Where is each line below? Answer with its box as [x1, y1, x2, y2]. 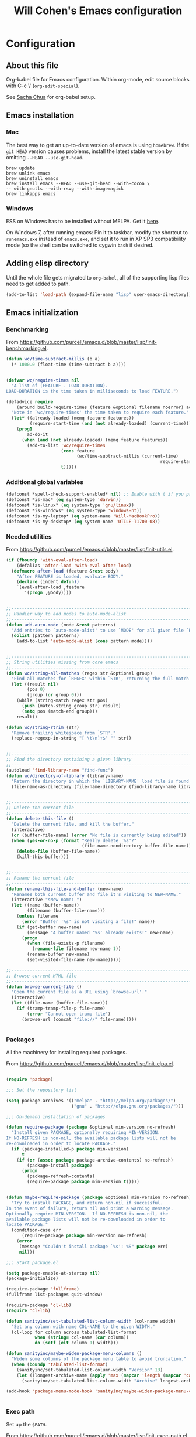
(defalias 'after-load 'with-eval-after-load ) [16, 563, 132, 568]
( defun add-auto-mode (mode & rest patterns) [6, 622, 116, 628]
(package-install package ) [27, 1162, 93, 1169]
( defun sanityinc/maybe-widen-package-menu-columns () [6, 1351, 142, 1357]
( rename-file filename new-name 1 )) [32, 946, 121, 952]
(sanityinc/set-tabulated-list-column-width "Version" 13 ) [16, 1367, 163, 1373]
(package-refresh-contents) [27, 1173, 95, 1179]
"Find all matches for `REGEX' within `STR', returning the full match [11, 676, 190, 682]
